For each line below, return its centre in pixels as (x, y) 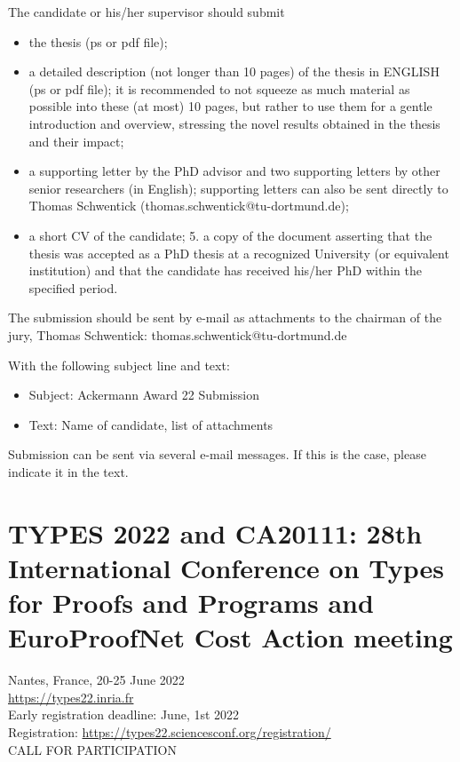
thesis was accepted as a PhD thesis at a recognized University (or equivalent (239, 253)
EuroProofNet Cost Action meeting (230, 637)
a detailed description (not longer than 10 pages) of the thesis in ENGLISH (234, 71)
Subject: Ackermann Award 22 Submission (144, 395)
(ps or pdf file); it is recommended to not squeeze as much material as (219, 88)
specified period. (73, 287)
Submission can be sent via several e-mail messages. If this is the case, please (217, 454)
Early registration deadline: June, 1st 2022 (124, 714)
